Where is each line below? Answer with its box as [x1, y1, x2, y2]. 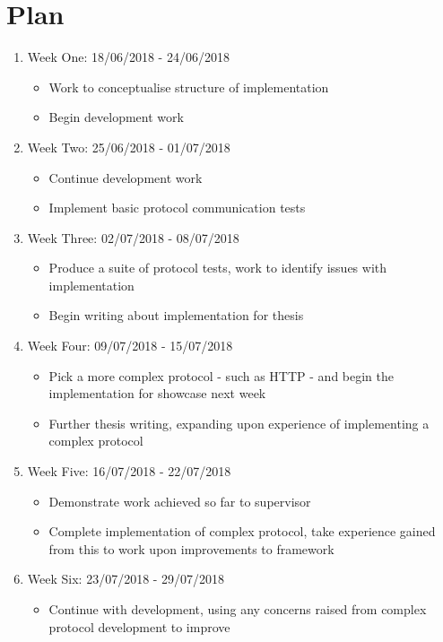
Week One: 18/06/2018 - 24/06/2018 [27, 48, 230, 66]
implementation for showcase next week [48, 384, 266, 403]
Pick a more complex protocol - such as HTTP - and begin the [48, 366, 395, 385]
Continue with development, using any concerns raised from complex [48, 600, 427, 618]
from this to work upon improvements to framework [48, 539, 334, 558]
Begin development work [48, 108, 184, 126]
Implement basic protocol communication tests [48, 198, 306, 217]
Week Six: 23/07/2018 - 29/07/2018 [27, 569, 225, 588]
